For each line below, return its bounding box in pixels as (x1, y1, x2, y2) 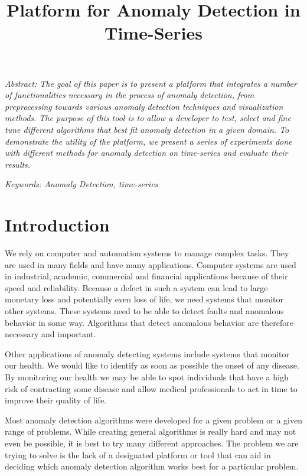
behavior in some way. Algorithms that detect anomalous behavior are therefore (5, 316, 293, 328)
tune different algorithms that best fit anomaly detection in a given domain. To (5, 123, 289, 135)
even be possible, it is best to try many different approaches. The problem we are (5, 436, 299, 449)
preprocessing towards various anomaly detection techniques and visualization (5, 100, 283, 112)
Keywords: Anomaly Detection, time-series (5, 178, 158, 190)
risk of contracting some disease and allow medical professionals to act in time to (5, 382, 298, 395)
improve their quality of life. (5, 394, 106, 406)
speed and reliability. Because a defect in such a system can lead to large (5, 281, 268, 294)
